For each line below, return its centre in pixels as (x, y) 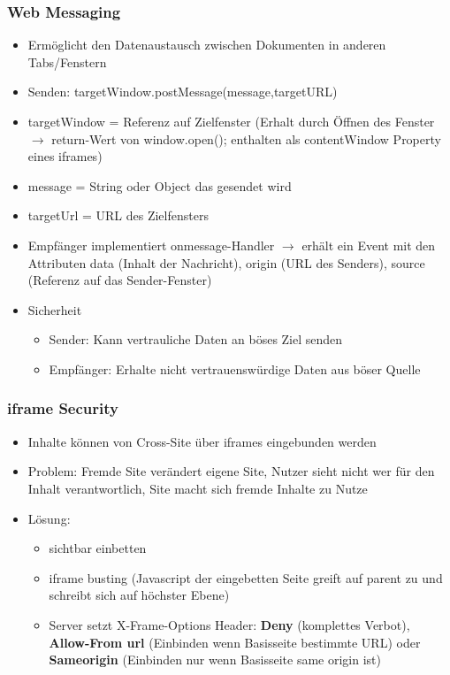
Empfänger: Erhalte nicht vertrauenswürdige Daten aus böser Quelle (235, 368)
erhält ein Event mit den (369, 245)
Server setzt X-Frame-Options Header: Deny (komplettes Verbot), (229, 624)
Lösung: (49, 518)
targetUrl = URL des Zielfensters (118, 215)
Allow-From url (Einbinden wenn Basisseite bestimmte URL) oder (235, 642)
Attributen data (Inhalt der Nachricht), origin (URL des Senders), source (226, 262)
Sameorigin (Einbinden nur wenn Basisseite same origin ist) (215, 660)
